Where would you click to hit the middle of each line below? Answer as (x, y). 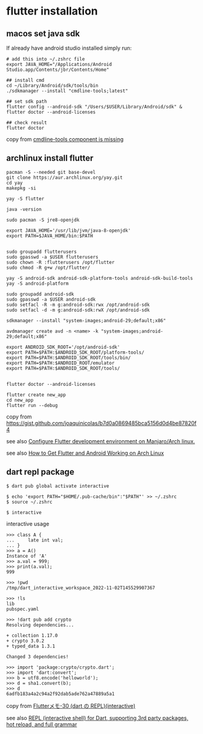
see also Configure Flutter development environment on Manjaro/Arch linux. (101, 441)
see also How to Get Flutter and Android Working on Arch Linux (85, 453)
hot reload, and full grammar (42, 724)
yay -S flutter (25, 199)
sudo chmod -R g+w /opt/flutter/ (48, 268)
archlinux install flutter (50, 158)
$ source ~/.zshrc (29, 502)
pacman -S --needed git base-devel (51, 172)
